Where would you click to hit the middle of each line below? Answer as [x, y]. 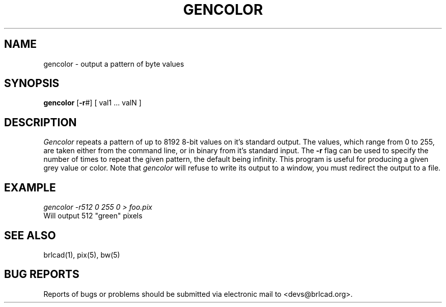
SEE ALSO [30, 235]
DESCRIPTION [40, 122]
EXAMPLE [30, 187]
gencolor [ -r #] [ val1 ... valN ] [92, 103]
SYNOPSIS [32, 83]
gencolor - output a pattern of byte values [114, 64]
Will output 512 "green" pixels [93, 216]
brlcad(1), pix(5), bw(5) [82, 255]
